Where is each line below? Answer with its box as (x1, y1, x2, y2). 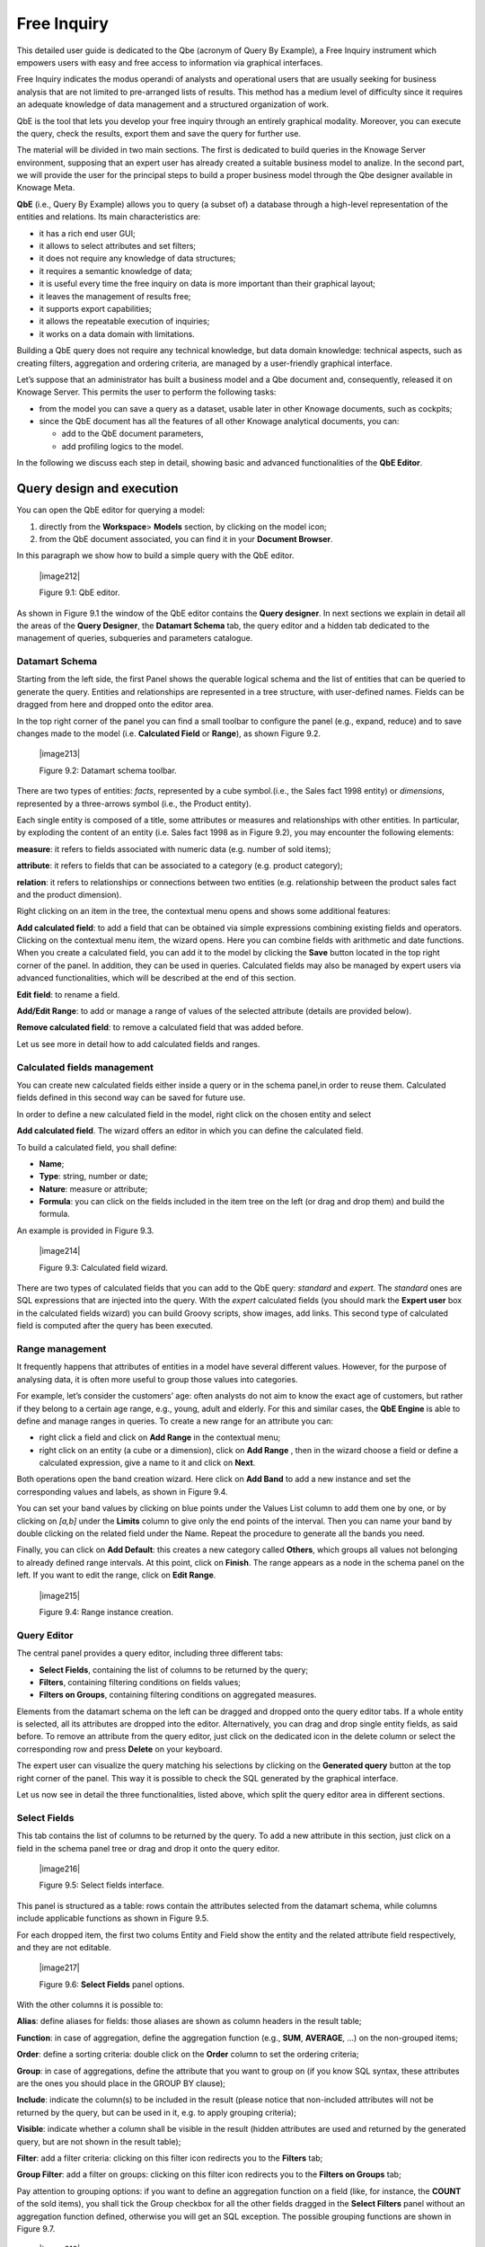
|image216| (39, 1863, 81, 1874)
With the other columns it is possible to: (16, 2000, 163, 2011)
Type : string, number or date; (39, 1171, 148, 1182)
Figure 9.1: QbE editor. (39, 587, 120, 598)
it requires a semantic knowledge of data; (39, 265, 193, 276)
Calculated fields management (16, 1061, 154, 1073)
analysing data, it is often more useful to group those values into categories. (16, 1373, 298, 1384)
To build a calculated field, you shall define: (16, 1141, 178, 1152)
